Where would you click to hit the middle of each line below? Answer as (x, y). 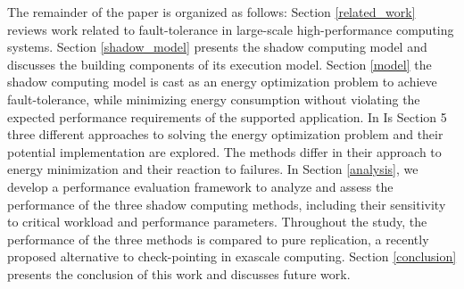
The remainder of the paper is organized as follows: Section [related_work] (211, 12)
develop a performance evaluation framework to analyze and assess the (200, 186)
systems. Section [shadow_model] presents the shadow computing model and (217, 47)
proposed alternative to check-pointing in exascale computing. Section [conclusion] (232, 256)
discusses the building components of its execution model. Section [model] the (220, 64)
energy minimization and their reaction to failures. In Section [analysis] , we (213, 169)
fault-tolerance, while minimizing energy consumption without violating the (214, 99)
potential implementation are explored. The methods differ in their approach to (224, 151)
